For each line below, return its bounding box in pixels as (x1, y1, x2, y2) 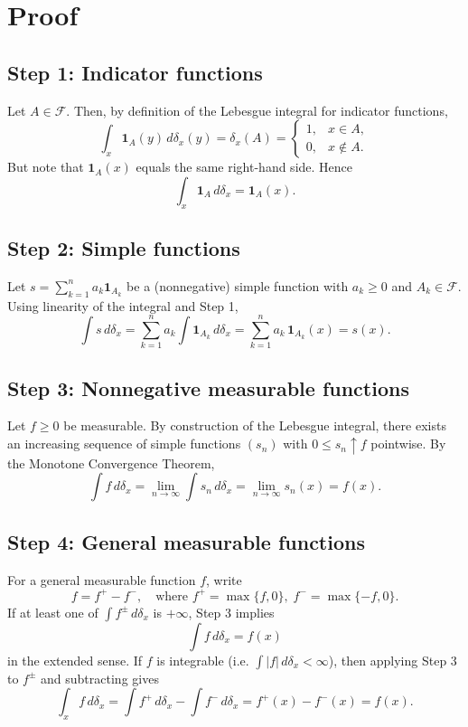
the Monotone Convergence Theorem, (7, 453, 215, 472)
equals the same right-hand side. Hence (136, 157, 353, 176)
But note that (7, 157, 84, 176)
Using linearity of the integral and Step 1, (7, 296, 239, 315)
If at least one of (7, 602, 98, 621)
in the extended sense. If (7, 650, 143, 669)
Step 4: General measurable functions (7, 527, 365, 555)
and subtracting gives (41, 668, 159, 687)
